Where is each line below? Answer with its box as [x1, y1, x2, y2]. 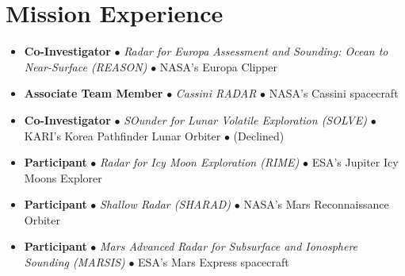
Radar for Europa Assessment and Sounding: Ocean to [124, 43, 388, 59]
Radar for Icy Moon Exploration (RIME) [100, 154, 300, 171]
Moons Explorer [24, 169, 102, 186]
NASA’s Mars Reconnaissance [243, 196, 389, 213]
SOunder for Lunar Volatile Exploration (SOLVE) [124, 111, 367, 128]
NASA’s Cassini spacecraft [269, 85, 399, 102]
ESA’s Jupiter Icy [311, 154, 399, 171]
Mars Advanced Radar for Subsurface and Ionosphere [100, 238, 358, 255]
